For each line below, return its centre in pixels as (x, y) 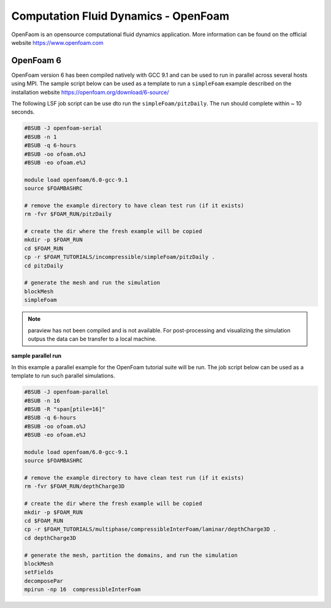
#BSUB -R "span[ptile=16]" (65, 409)
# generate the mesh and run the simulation (92, 283)
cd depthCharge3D (50, 538)
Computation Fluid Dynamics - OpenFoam (120, 16)
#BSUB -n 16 (42, 401)
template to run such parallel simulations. (63, 376)
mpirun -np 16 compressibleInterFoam (82, 590)
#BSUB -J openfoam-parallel (66, 392)
